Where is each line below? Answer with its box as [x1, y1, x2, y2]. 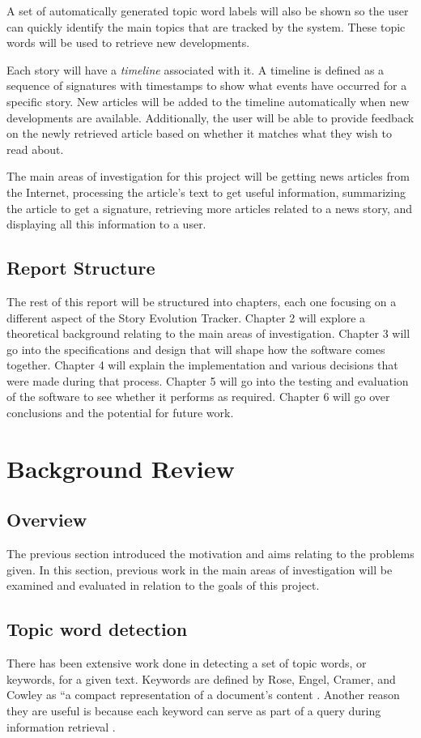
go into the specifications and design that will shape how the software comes [6, 340, 385, 357]
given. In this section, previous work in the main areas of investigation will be [6, 561, 393, 578]
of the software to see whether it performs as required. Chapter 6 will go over [6, 388, 390, 405]
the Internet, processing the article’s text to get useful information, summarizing [6, 183, 406, 200]
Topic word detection [6, 616, 188, 642]
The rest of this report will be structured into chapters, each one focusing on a [6, 292, 397, 309]
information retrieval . [6, 718, 116, 735]
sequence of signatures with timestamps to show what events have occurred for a [6, 77, 407, 94]
